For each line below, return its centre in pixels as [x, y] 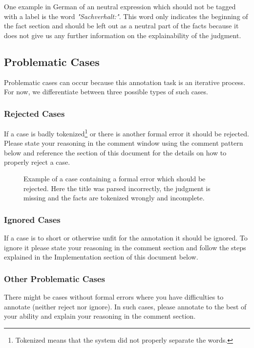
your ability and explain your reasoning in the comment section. [100, 316]
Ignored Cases [32, 219]
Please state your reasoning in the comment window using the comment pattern [124, 143]
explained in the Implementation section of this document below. [101, 257]
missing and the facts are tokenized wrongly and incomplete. [114, 198]
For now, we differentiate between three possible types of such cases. [106, 92]
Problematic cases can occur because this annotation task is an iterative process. [125, 82]
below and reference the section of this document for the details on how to [115, 152]
